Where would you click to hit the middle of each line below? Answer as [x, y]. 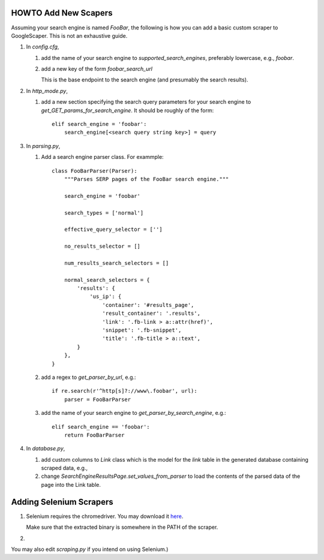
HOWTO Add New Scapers [62, 13]
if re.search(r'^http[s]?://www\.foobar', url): [124, 391]
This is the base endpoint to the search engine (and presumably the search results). [145, 80]
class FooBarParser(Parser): [94, 171]
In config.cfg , [43, 47]
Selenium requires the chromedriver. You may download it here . [105, 516]
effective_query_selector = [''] [113, 230]
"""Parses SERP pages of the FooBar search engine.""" [146, 179]
